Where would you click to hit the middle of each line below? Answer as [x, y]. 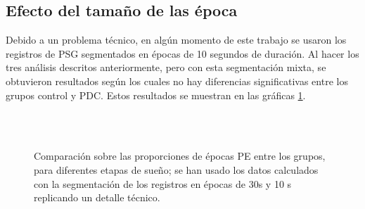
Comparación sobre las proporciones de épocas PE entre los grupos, [180, 156]
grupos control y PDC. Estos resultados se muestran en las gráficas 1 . [156, 95]
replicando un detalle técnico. [97, 197]
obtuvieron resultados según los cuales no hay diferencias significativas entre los [177, 81]
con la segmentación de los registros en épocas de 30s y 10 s [163, 183]
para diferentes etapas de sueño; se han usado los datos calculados [176, 169]
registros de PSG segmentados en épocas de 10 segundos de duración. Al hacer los [182, 53]
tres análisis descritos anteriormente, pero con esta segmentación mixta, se [166, 67]
